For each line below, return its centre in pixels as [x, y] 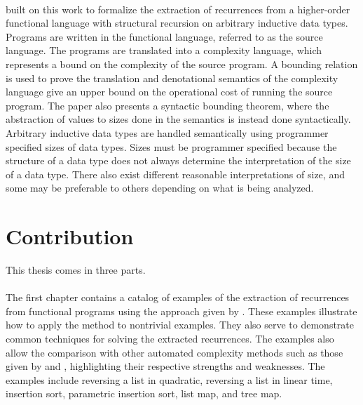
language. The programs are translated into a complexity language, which [164, 50]
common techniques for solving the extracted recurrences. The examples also [170, 338]
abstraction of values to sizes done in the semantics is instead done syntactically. [178, 119]
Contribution [70, 236]
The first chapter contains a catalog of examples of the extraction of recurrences [178, 297]
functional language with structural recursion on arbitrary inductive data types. [177, 23]
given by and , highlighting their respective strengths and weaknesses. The [165, 366]
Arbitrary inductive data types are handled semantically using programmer [167, 132]
